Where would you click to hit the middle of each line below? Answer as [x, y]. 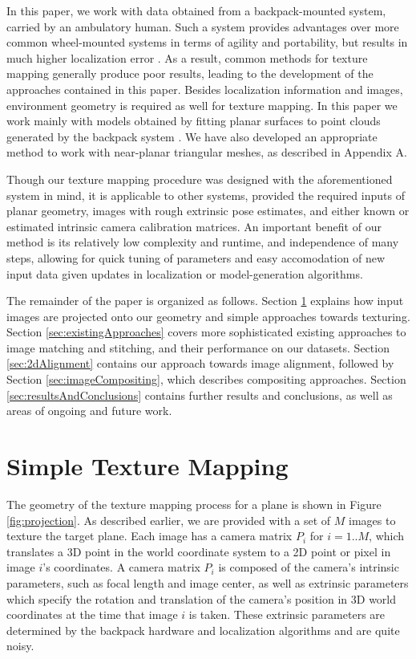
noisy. [20, 646]
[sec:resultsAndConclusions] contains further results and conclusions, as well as [200, 395]
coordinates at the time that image [92, 614]
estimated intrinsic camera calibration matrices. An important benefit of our [194, 226]
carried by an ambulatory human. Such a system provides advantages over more [203, 26]
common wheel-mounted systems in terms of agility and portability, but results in [207, 42]
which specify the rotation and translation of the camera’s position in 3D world [202, 598]
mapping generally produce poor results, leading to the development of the [190, 73]
